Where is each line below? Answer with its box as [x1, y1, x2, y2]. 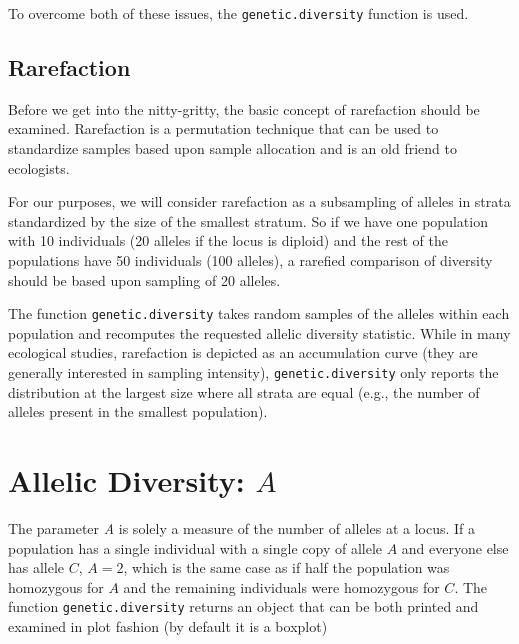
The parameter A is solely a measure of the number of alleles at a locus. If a [8, 518, 476, 539]
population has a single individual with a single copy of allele [8, 537, 382, 558]
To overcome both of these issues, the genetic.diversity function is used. [8, 3, 469, 23]
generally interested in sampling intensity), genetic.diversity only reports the [8, 362, 499, 383]
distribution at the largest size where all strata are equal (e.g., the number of [8, 381, 480, 402]
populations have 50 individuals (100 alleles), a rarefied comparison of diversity [8, 250, 493, 271]
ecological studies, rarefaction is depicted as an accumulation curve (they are [8, 342, 478, 363]
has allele [8, 557, 65, 578]
